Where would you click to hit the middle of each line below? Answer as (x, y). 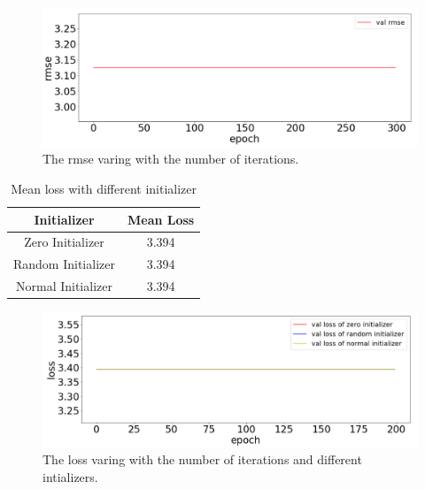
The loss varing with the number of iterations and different (202, 459)
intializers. (70, 476)
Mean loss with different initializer (104, 188)
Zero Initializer (64, 242)
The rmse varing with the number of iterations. (171, 159)
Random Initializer (64, 264)
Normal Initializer (64, 286)
